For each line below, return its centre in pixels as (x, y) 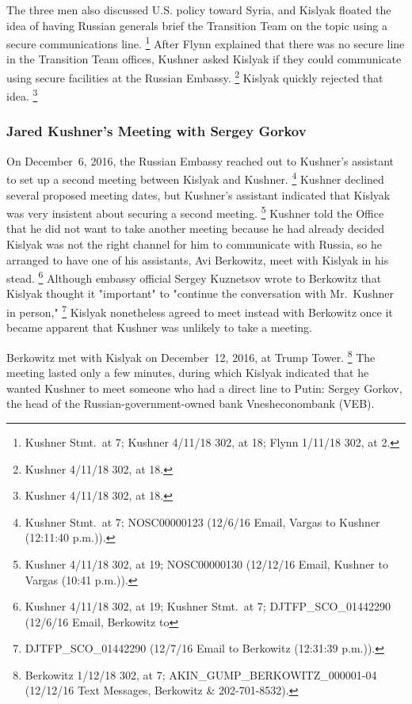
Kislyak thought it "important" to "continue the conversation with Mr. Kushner (200, 293)
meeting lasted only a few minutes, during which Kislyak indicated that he (188, 373)
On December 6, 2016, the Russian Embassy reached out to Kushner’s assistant (200, 160)
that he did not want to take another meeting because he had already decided (195, 228)
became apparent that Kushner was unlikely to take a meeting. (159, 327)
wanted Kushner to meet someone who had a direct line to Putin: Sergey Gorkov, (204, 388)
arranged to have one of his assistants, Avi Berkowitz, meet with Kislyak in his (198, 259)
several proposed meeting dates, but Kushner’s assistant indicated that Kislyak (198, 194)
